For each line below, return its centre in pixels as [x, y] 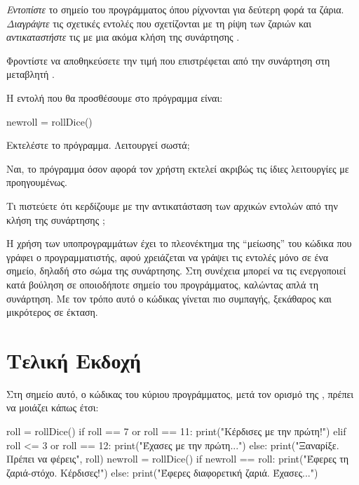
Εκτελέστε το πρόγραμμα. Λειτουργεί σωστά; [98, 145]
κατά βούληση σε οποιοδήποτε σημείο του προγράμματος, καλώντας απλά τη [162, 284]
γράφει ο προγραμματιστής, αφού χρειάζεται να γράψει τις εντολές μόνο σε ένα [168, 257]
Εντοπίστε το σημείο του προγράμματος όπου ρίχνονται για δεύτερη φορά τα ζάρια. [175, 9]
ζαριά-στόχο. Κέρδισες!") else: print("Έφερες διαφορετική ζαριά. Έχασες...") [162, 472]
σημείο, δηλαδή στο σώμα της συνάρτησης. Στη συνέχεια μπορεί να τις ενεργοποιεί [176, 271]
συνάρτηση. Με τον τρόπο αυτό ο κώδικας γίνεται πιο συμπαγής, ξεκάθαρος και [169, 298]
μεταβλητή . [31, 74]
